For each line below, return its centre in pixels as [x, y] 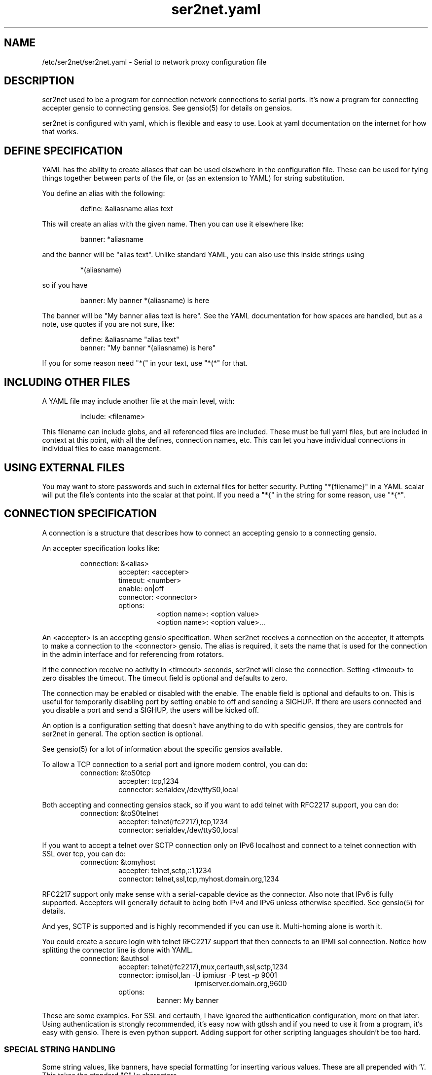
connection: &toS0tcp [115, 772]
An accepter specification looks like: [101, 548]
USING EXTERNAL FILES [64, 467]
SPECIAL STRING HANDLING [60, 1050]
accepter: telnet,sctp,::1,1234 [165, 870]
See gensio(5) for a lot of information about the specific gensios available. [162, 749]
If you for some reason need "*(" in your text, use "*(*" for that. [145, 363]
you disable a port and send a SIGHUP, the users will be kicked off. [150, 710]
